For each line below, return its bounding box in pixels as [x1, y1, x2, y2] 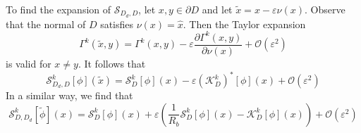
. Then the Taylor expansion [183, 16, 306, 31]
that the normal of [6, 16, 86, 31]
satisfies [100, 16, 134, 31]
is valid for [6, 56, 51, 71]
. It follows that [78, 56, 146, 71]
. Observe [304, 2, 345, 16]
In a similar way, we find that [6, 88, 133, 103]
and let [202, 2, 233, 16]
